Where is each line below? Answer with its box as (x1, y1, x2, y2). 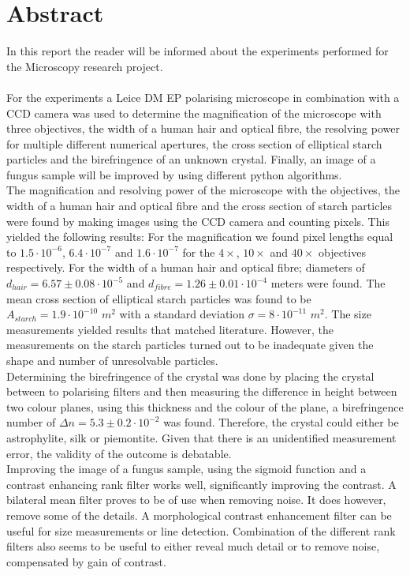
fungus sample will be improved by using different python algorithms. (6, 166, 342, 182)
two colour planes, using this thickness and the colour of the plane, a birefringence (6, 398, 404, 415)
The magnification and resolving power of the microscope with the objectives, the (6, 182, 400, 198)
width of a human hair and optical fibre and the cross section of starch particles (6, 197, 393, 214)
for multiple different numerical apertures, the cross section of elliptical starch (6, 135, 382, 152)
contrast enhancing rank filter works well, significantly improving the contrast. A (6, 475, 397, 492)
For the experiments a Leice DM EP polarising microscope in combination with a (6, 88, 400, 105)
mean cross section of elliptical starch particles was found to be (6, 290, 311, 306)
